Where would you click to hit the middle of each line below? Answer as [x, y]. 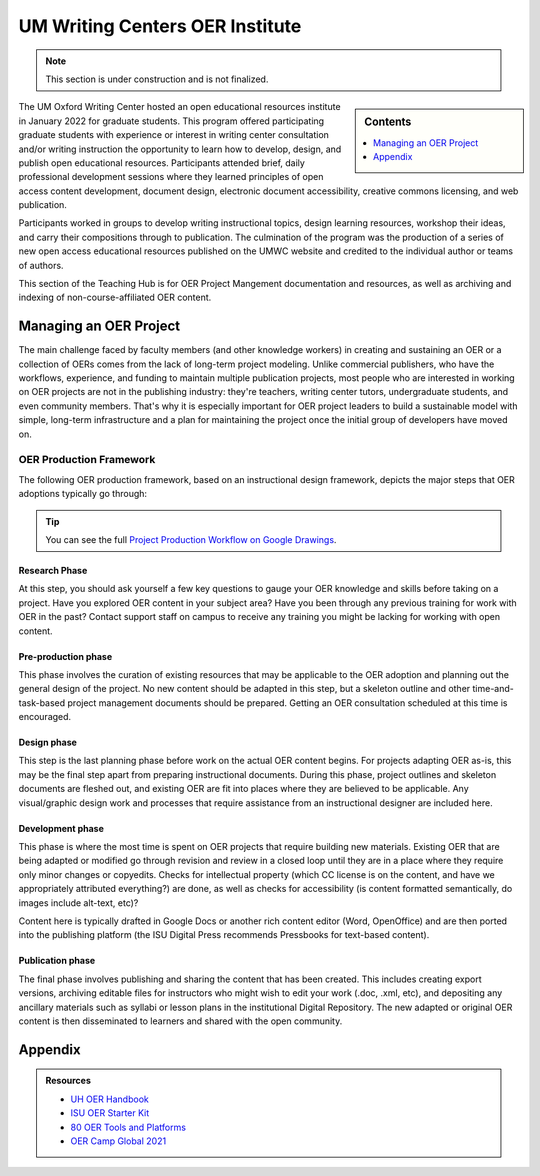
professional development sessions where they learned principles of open [171, 177]
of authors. [41, 265]
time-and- [493, 689]
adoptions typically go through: [83, 494]
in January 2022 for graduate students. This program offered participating [171, 121]
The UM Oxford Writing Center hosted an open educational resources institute [179, 107]
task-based [42, 702]
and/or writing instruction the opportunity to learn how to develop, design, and [180, 149]
